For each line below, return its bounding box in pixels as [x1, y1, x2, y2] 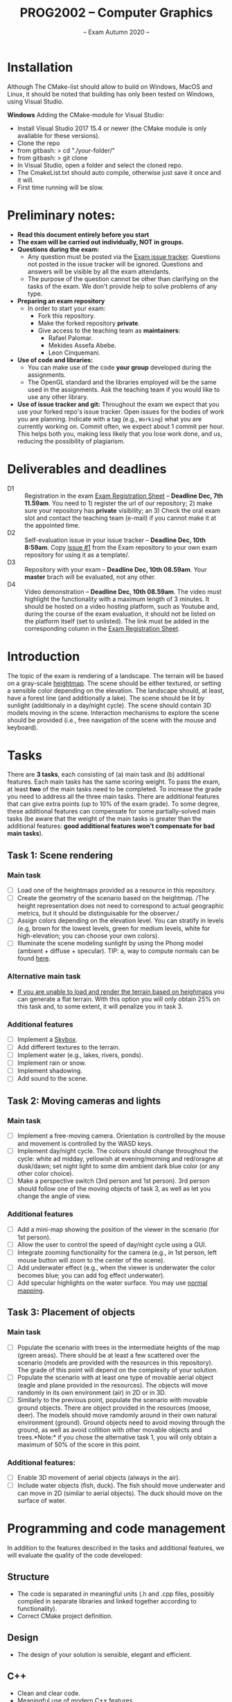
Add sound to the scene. [17, 1075, 88, 1083]
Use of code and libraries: [17, 355, 93, 364]
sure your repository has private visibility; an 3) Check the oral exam [24, 506, 221, 514]
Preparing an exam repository [17, 296, 105, 305]
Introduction [7, 648, 80, 664]
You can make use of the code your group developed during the [27, 363, 212, 371]
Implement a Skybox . [17, 1035, 78, 1043]
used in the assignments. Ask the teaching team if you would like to [27, 385, 220, 394]
